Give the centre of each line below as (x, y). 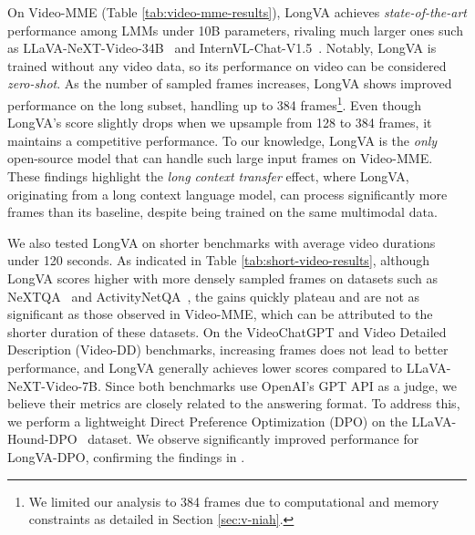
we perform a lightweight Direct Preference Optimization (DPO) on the (207, 421)
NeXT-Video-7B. (54, 385)
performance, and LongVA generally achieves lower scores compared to (205, 367)
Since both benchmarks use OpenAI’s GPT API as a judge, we (281, 385)
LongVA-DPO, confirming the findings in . (126, 456)
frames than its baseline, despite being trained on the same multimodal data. (222, 212)
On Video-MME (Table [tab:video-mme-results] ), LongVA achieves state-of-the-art (237, 12)
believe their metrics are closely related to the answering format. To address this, (234, 403)
